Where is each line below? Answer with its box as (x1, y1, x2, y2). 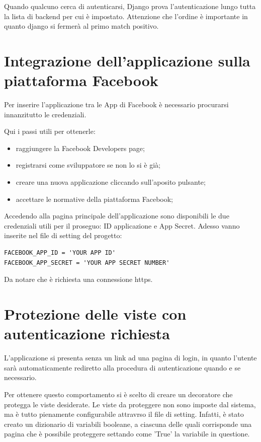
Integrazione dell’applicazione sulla (4, 50, 250, 70)
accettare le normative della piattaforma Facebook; (16, 193, 173, 204)
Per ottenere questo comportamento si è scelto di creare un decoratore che (4, 389, 233, 399)
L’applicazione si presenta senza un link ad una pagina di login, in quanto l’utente (4, 352, 257, 363)
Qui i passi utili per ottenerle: (4, 126, 96, 136)
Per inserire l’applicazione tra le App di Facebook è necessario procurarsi (4, 99, 229, 110)
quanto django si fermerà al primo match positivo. (4, 21, 159, 31)
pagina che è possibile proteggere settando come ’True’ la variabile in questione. (4, 428, 250, 439)
